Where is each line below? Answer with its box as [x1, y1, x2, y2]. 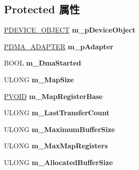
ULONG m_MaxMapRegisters [4, 140, 108, 151]
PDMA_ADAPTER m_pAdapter [4, 41, 113, 51]
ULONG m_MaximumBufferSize [4, 124, 115, 134]
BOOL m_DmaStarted [4, 58, 81, 68]
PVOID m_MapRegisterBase [4, 91, 103, 101]
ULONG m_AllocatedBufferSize [4, 157, 113, 167]
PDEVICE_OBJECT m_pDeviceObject [4, 25, 136, 35]
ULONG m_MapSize [4, 74, 74, 84]
